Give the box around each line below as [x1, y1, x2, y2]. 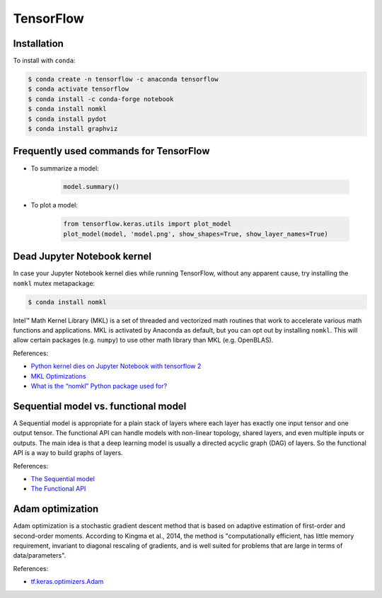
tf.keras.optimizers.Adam [30, 577, 104, 586]
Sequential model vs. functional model [13, 400, 187, 412]
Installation [13, 38, 64, 50]
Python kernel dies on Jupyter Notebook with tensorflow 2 [30, 362, 202, 371]
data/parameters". [13, 551, 66, 560]
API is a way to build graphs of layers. [13, 449, 123, 457]
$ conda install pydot [28, 115, 107, 123]
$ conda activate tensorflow [28, 85, 129, 93]
